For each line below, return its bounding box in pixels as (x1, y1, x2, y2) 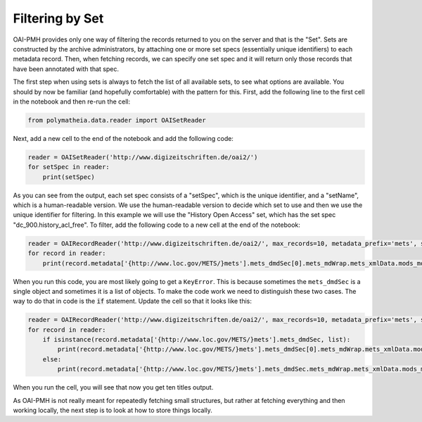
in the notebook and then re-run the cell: (13, 97, 131, 106)
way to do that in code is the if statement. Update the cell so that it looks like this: (13, 297, 252, 306)
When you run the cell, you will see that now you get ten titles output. (13, 383, 214, 392)
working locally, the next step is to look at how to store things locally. (13, 406, 212, 415)
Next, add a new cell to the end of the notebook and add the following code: (13, 134, 234, 142)
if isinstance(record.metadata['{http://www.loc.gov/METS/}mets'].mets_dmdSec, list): (42, 335, 351, 344)
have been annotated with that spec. (13, 64, 120, 73)
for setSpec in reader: (27, 163, 110, 171)
